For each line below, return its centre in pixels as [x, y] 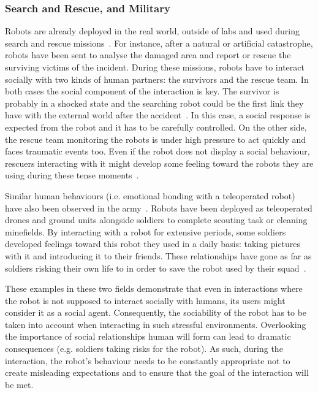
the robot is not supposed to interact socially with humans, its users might [145, 300]
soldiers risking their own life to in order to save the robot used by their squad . [156, 268]
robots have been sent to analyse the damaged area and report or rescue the [148, 55]
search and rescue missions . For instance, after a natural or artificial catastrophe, [159, 43]
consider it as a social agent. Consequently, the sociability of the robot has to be [156, 312]
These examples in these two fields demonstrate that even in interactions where [154, 288]
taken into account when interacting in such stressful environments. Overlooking [156, 324]
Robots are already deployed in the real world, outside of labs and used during [153, 31]
